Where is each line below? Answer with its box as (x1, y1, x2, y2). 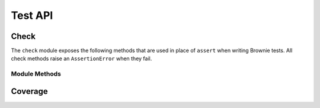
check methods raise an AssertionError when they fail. (11, 55, 152, 62)
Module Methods (11, 70, 62, 78)
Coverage (11, 86, 48, 96)
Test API (11, 9, 53, 22)
